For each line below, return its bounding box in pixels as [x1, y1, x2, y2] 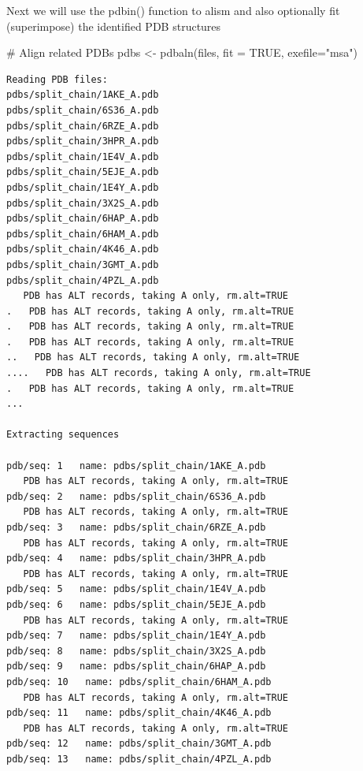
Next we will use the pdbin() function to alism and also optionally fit [6, 2, 340, 18]
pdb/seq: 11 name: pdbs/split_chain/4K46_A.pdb [6, 707, 272, 719]
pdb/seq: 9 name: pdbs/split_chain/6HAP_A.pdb [6, 661, 266, 672]
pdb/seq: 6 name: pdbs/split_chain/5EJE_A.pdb [6, 598, 266, 610]
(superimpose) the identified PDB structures [6, 17, 221, 34]
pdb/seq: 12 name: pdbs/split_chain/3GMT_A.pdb [6, 738, 272, 750]
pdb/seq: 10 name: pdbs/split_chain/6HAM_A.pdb [6, 676, 272, 687]
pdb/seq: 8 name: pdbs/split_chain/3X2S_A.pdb [6, 645, 266, 657]
